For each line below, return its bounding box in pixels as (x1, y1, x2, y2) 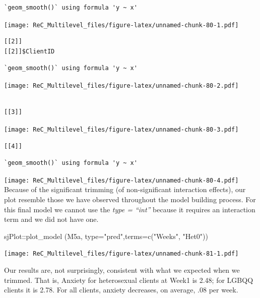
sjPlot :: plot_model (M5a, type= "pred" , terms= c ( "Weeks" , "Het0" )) (4, 230, 208, 241)
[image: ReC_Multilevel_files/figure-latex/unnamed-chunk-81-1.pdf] (4, 250, 239, 258)
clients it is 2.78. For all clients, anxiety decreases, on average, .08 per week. (4, 284, 238, 295)
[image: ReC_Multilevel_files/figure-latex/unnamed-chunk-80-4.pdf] (4, 176, 239, 184)
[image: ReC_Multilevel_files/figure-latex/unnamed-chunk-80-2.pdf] (4, 82, 239, 90)
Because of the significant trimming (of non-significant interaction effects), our (4, 184, 246, 195)
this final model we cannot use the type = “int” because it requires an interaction (4, 204, 255, 214)
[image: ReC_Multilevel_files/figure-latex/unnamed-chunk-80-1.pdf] (4, 21, 239, 29)
